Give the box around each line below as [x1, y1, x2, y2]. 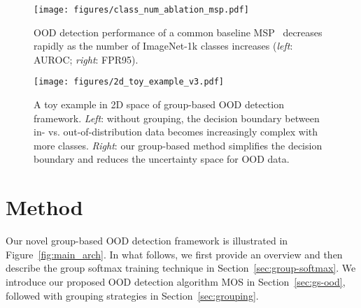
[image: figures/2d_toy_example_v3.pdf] [34, 77, 225, 87]
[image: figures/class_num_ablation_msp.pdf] [34, 5, 249, 15]
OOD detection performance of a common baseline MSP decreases [34, 24, 323, 39]
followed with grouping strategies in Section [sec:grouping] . [6, 288, 259, 302]
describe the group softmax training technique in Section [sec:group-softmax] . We [6, 261, 356, 275]
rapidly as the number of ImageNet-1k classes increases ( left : [34, 38, 293, 53]
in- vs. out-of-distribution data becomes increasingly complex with [34, 124, 318, 139]
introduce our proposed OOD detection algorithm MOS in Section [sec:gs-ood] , [6, 274, 346, 288]
